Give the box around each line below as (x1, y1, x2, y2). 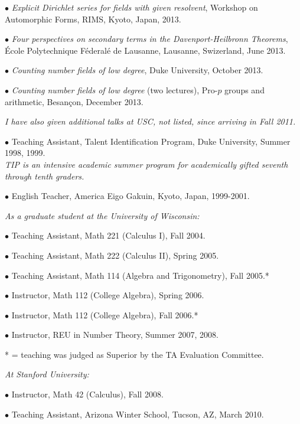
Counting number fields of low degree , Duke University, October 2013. (11, 64, 263, 76)
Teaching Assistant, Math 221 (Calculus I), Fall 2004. (11, 229, 206, 242)
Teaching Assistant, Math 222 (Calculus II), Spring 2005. (11, 249, 219, 261)
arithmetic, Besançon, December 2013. (5, 95, 144, 107)
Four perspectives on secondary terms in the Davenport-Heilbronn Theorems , (11, 32, 288, 45)
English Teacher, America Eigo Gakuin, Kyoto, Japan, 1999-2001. (11, 190, 250, 202)
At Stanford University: (5, 368, 89, 380)
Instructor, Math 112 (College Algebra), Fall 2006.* (11, 308, 198, 321)
